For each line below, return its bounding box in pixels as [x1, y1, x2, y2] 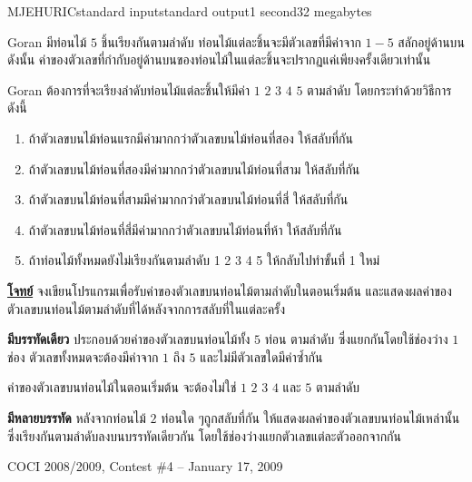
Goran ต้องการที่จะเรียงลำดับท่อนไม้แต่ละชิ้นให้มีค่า [7, 80, 251, 99]
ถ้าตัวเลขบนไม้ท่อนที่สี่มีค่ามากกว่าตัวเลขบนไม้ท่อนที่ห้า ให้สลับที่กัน [28, 220, 342, 239]
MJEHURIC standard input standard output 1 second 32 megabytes [7, 2, 372, 20]
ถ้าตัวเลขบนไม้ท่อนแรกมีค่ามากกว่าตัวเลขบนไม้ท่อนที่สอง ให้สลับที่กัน [28, 128, 353, 147]
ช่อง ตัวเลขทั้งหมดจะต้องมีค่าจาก [7, 347, 159, 366]
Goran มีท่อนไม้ [7, 32, 87, 51]
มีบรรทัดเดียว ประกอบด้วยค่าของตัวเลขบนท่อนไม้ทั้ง [7, 330, 251, 349]
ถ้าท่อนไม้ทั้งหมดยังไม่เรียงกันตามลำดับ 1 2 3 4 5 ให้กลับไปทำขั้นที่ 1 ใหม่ [28, 251, 380, 270]
